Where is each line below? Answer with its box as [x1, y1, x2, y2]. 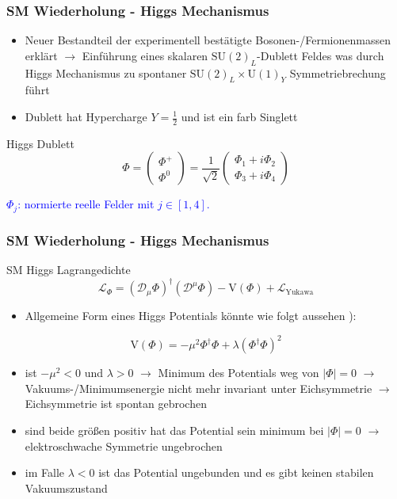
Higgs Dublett [6, 135, 74, 151]
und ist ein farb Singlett [181, 109, 298, 124]
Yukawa [285, 288, 314, 296]
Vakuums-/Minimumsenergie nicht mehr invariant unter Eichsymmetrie [25, 379, 372, 396]
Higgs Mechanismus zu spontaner [25, 64, 187, 81]
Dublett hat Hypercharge [25, 109, 147, 124]
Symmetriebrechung [289, 64, 386, 81]
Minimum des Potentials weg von [158, 364, 319, 381]
